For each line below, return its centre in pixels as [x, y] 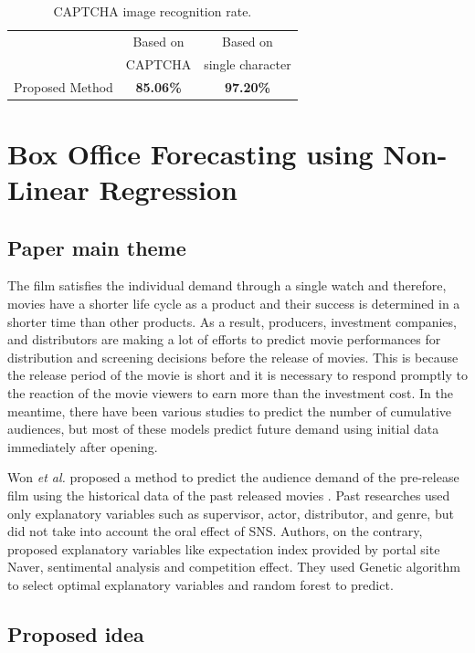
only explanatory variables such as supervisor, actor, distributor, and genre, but [231, 513]
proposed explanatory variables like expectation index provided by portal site [224, 548]
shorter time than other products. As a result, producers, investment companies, [232, 321]
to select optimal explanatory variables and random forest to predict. [201, 584]
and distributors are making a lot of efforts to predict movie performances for [224, 339]
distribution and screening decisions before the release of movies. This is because [233, 357]
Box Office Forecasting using [190, 153]
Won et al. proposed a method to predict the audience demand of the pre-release [233, 477]
